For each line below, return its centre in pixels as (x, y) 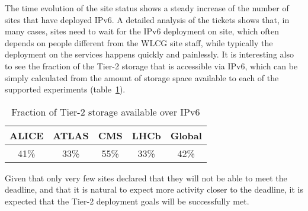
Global (186, 135)
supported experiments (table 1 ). (65, 89)
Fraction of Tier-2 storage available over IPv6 (106, 111)
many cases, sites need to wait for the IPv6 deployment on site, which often (142, 31)
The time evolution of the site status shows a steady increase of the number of (147, 8)
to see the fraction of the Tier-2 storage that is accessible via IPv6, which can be (151, 65)
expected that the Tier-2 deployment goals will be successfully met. (127, 201)
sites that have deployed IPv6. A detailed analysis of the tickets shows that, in (147, 19)
